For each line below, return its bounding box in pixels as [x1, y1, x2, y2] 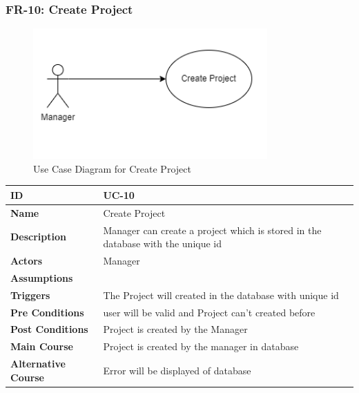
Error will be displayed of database [103, 363, 251, 377]
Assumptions [10, 270, 73, 285]
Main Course [10, 339, 73, 354]
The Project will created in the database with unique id [103, 287, 339, 302]
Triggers [10, 287, 50, 302]
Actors [10, 253, 43, 267]
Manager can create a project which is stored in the [103, 222, 322, 237]
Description [10, 229, 67, 244]
